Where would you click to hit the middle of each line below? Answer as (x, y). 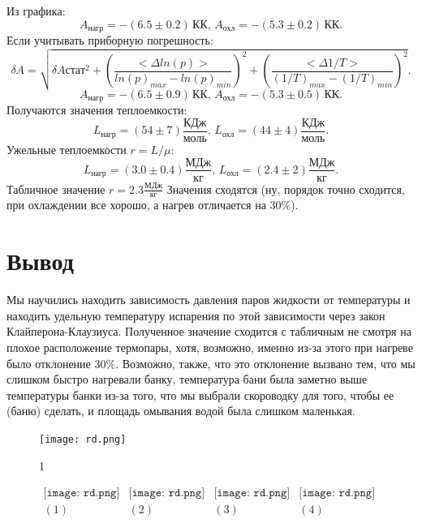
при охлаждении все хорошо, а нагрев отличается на (136, 205)
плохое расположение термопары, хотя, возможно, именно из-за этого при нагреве (210, 347)
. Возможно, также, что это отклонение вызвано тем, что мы (265, 363)
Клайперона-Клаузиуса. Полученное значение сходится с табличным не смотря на (209, 331)
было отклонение (49, 363)
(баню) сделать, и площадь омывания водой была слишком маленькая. (181, 411)
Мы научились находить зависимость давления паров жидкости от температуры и (209, 300)
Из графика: (36, 11)
